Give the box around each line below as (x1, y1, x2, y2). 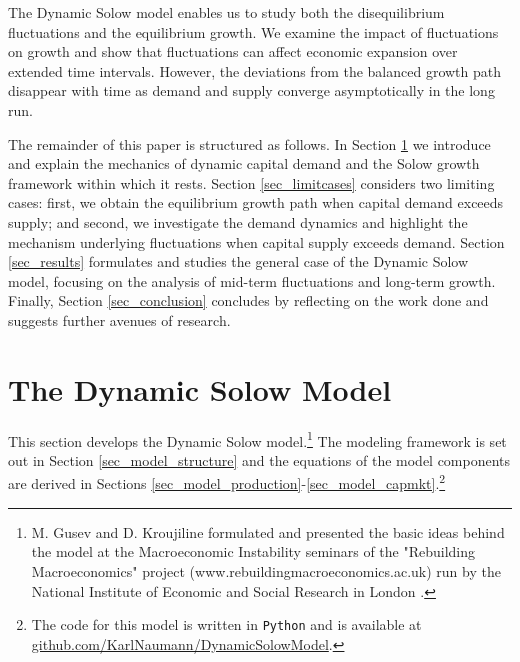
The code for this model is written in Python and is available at (31, 614, 422, 635)
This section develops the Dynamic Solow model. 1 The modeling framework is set (8, 427, 507, 451)
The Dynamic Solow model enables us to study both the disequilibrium (8, 2, 445, 22)
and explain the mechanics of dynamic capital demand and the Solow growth (8, 153, 480, 174)
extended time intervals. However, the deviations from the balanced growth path (8, 60, 502, 81)
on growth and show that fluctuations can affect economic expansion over (8, 41, 458, 62)
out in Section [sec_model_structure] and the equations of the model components (8, 449, 511, 470)
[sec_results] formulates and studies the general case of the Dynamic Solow (8, 251, 469, 272)
